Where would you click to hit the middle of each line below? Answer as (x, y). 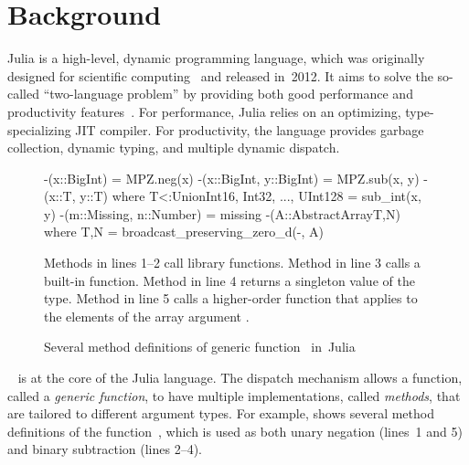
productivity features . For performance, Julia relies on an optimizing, (204, 111)
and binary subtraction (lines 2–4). (105, 449)
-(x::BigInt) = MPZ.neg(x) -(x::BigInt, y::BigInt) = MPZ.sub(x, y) (232, 178)
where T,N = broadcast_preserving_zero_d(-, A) (184, 232)
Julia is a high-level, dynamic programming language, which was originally (216, 58)
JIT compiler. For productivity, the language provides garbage (250, 129)
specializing (39, 129)
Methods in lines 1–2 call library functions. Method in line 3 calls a (232, 263)
